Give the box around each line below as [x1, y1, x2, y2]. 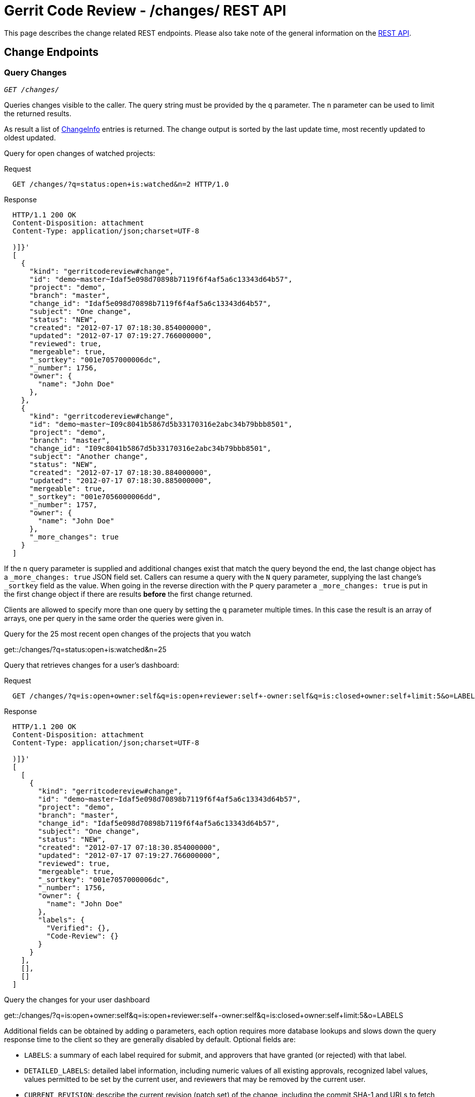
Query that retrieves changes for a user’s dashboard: [4, 660, 179, 669]
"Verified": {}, [46, 923, 110, 932]
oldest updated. [4, 133, 56, 142]
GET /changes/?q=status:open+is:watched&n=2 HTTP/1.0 [12, 180, 229, 188]
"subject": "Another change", [29, 452, 148, 460]
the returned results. [4, 109, 71, 118]
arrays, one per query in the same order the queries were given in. [4, 613, 224, 622]
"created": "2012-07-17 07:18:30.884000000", [29, 468, 212, 477]
